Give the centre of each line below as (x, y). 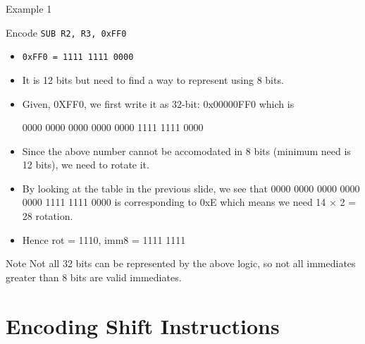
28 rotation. (48, 216)
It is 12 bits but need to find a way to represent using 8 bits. (153, 79)
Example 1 (29, 8)
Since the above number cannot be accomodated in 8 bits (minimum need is (186, 150)
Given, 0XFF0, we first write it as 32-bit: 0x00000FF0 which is (158, 103)
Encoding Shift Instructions (143, 325)
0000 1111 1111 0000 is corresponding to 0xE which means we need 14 (174, 202)
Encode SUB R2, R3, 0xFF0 (66, 32)
